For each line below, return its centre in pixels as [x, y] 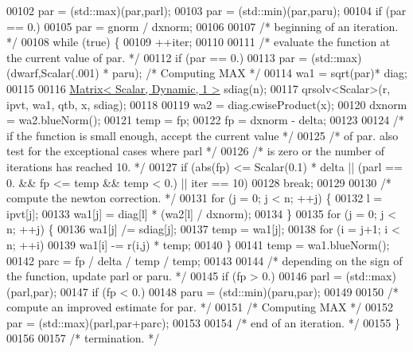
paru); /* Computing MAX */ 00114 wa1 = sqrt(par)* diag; [260, 73]
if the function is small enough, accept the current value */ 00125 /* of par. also [203, 135]
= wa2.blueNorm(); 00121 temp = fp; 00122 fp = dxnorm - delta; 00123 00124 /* [205, 120]
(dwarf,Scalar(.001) [53, 73]
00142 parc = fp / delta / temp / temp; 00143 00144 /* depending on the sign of [205, 260]
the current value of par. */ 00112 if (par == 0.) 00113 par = [157, 57]
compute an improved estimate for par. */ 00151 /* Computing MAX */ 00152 [200, 307]
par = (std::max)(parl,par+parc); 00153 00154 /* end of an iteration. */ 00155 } [203, 322]
